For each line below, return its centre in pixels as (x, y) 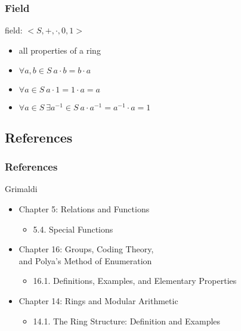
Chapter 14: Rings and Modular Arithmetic (98, 300)
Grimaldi (21, 189)
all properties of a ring (60, 50)
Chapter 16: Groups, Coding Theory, (86, 249)
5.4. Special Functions (73, 229)
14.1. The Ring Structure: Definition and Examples (127, 321)
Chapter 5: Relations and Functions (84, 209)
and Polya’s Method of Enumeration (85, 260)
